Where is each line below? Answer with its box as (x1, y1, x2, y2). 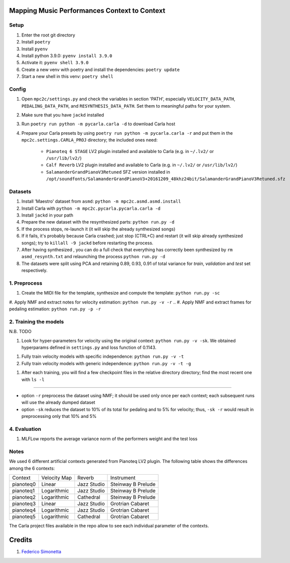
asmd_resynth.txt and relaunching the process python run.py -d (21, 254, 165, 260)
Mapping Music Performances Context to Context (9, 6, 165, 15)
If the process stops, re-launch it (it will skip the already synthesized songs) (21, 226, 176, 232)
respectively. (21, 267, 48, 273)
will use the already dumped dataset (21, 400, 96, 406)
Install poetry (21, 39, 51, 45)
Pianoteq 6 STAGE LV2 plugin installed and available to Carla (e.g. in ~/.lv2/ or (46, 148, 214, 154)
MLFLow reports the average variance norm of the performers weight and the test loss (21, 436, 198, 442)
